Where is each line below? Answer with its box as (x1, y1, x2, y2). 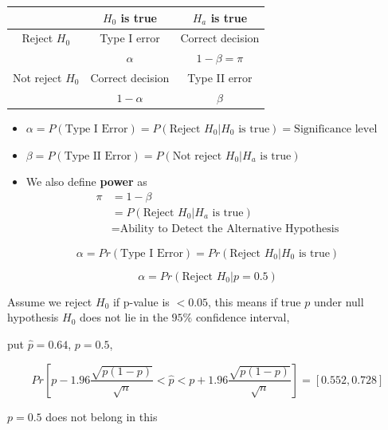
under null (313, 293, 364, 310)
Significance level (294, 123, 378, 135)
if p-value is (112, 293, 170, 310)
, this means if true (208, 293, 301, 310)
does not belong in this (45, 408, 158, 424)
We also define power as (25, 173, 147, 190)
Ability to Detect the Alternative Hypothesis (120, 223, 339, 235)
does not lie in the (79, 309, 168, 325)
